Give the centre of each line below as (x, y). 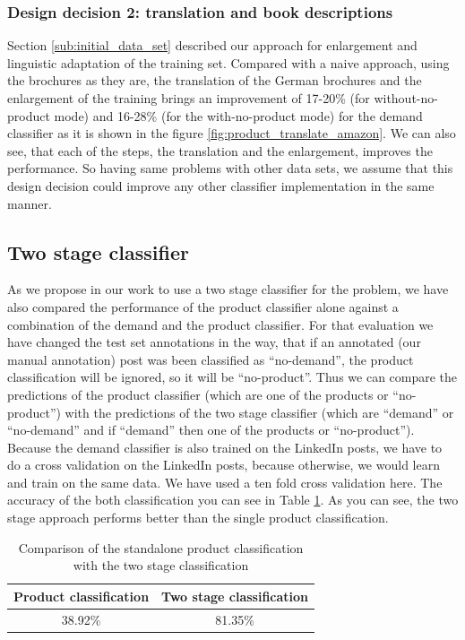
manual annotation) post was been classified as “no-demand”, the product (211, 359)
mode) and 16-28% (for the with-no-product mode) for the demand (238, 115)
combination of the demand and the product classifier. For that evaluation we (220, 324)
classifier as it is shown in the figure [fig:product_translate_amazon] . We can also (232, 133)
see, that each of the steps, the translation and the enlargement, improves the (220, 150)
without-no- (406, 98)
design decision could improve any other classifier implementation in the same (221, 185)
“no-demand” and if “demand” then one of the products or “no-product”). (211, 430)
